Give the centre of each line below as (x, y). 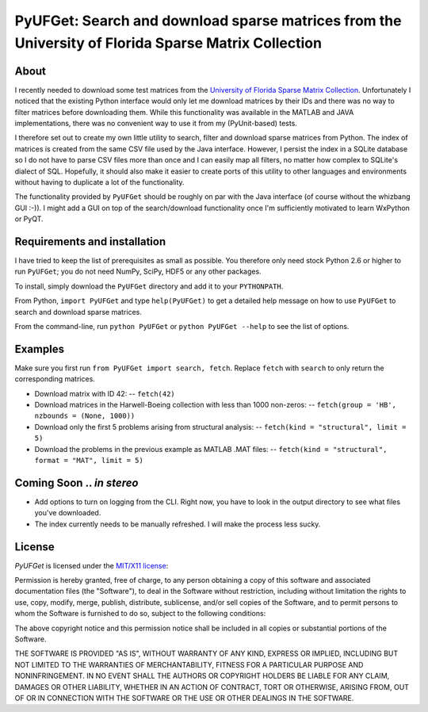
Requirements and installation (90, 241)
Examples (40, 349)
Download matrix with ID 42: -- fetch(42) (105, 393)
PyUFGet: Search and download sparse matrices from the (208, 21)
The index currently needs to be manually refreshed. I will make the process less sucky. (178, 524)
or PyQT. (29, 219)
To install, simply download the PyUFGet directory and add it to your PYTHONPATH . (149, 286)
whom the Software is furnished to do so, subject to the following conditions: (140, 614)
